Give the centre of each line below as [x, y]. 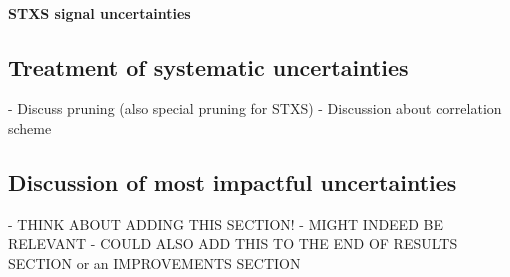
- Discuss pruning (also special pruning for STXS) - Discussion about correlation [255, 108]
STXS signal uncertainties [99, 12]
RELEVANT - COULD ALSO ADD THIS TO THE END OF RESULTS [233, 243]
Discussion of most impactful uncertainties [232, 181]
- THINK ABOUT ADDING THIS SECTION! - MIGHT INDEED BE [225, 223]
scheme [30, 127]
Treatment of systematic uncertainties [208, 66]
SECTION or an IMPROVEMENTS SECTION [154, 262]
